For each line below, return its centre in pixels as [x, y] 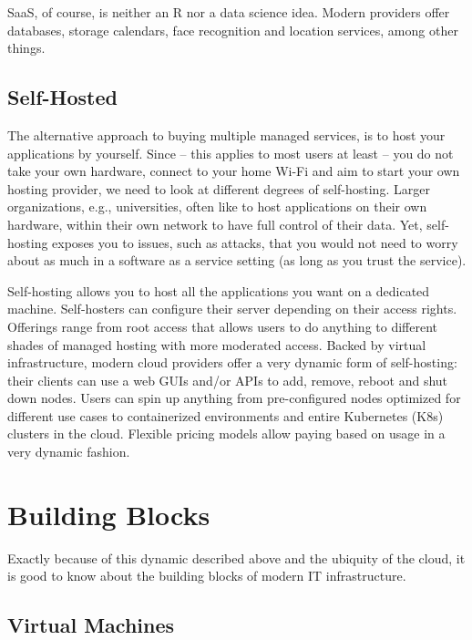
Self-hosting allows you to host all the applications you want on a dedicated [219, 290]
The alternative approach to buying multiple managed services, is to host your [226, 134]
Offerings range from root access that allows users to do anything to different [222, 326]
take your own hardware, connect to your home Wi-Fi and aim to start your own [234, 171]
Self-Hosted [62, 97]
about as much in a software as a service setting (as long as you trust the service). [237, 260]
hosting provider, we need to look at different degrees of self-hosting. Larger [219, 188]
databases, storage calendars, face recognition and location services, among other [233, 30]
